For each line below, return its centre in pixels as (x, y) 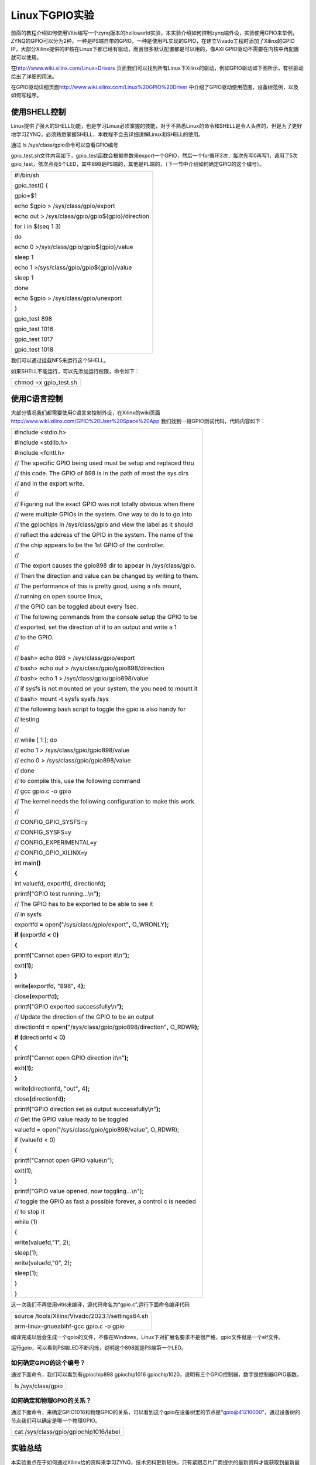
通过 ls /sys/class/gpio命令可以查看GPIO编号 (65, 145)
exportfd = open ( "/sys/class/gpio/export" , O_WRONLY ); (92, 925)
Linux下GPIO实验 (53, 15)
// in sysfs (28, 914)
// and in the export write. (49, 483)
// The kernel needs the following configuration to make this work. (105, 802)
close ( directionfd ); (40, 1099)
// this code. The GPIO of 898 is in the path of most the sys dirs (102, 473)
